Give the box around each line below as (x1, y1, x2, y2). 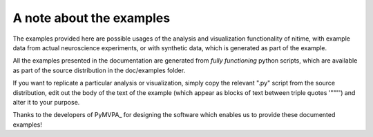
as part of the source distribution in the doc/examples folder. (12, 66, 186, 74)
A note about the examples (12, 10, 171, 25)
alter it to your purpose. (12, 98, 80, 106)
